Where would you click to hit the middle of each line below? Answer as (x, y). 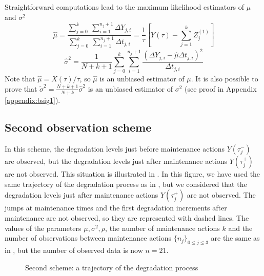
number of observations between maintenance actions (88, 238)
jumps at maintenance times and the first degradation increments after (116, 208)
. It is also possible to (225, 79)
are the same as (235, 238)
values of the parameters (43, 228)
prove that (21, 88)
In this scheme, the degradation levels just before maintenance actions (115, 149)
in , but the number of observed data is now (74, 250)
